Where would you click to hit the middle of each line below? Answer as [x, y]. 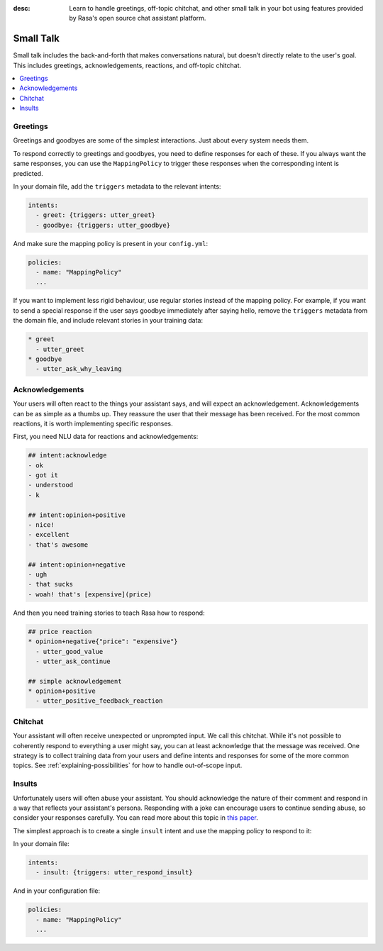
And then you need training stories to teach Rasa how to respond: [109, 613]
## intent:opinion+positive [77, 515]
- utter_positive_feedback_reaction [99, 701]
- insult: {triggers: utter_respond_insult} [114, 873]
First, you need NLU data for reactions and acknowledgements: [106, 437]
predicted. [28, 173]
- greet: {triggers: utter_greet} [96, 215]
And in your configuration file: [57, 891]
